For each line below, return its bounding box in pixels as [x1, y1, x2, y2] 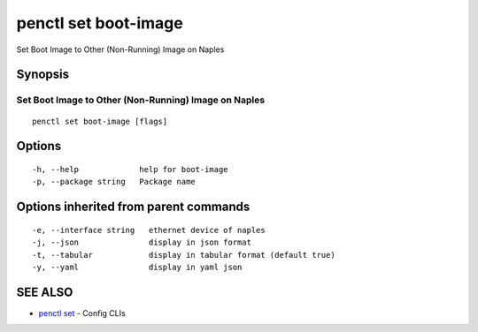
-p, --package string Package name [32, 177, 197, 187]
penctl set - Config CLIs [38, 307, 126, 318]
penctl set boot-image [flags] [32, 116, 168, 126]
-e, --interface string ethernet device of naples [32, 225, 266, 235]
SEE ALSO [16, 284, 73, 299]
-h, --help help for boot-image [32, 164, 229, 174]
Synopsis [16, 67, 70, 82]
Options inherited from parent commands [16, 200, 251, 215]
